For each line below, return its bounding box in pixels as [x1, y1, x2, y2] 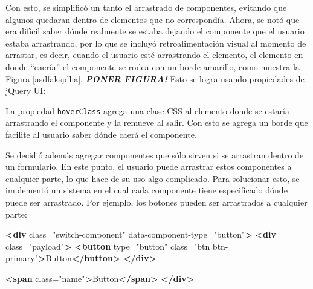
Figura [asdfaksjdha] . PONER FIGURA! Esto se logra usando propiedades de [5, 72, 305, 85]
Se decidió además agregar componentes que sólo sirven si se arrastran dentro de [5, 148, 304, 161]
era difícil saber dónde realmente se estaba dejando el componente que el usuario [5, 25, 305, 37]
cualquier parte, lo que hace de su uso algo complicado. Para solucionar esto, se [5, 172, 300, 184]
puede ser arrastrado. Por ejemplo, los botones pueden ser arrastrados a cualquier [5, 195, 308, 208]
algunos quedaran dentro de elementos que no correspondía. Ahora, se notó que [5, 13, 300, 25]
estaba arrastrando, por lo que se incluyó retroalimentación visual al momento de [5, 36, 306, 49]
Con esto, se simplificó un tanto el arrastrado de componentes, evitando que [5, 1, 287, 13]
